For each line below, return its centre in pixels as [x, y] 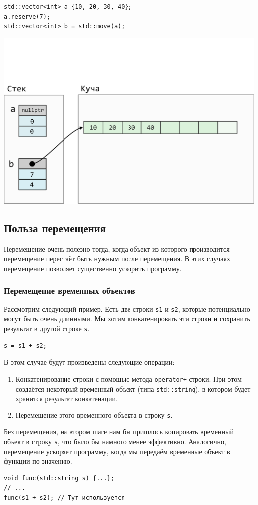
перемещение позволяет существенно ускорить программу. [93, 268]
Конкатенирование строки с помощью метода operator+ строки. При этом [129, 378]
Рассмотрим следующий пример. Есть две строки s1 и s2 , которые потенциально [127, 309]
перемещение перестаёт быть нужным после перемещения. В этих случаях [117, 258]
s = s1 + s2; [25, 346]
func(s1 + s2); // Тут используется [64, 498]
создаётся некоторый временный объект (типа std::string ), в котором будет [133, 388]
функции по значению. [38, 461]
